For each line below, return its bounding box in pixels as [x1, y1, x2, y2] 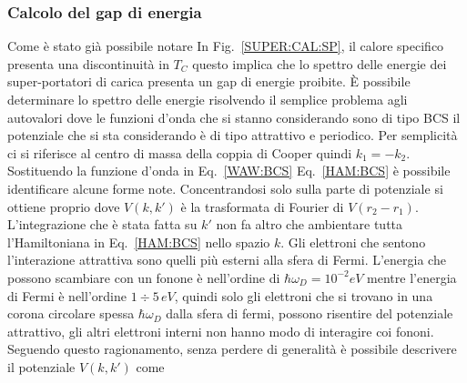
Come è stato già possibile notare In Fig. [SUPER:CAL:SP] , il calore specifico [7, 36, 444, 55]
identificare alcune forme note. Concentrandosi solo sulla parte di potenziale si [7, 178, 443, 197]
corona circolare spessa [7, 304, 135, 323]
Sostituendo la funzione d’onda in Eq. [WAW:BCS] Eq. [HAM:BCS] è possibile [7, 161, 451, 180]
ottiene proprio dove [7, 197, 120, 216]
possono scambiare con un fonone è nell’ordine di [7, 267, 280, 287]
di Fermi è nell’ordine [7, 286, 127, 305]
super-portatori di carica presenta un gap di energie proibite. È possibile [7, 72, 411, 91]
